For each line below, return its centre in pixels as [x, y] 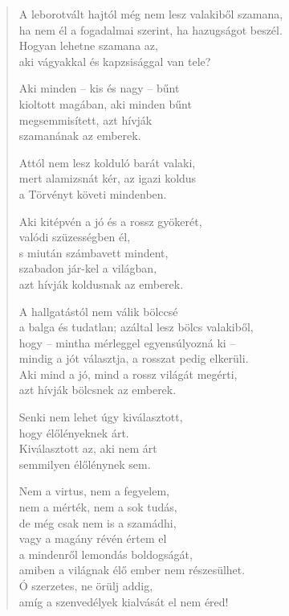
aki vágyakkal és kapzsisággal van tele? [115, 61]
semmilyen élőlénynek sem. [85, 464]
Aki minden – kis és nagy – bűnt [99, 88]
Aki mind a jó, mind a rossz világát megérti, [128, 374]
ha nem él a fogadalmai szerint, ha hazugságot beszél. [151, 29]
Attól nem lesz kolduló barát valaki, [107, 162]
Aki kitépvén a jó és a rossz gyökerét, [110, 221]
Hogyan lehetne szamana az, [88, 45]
